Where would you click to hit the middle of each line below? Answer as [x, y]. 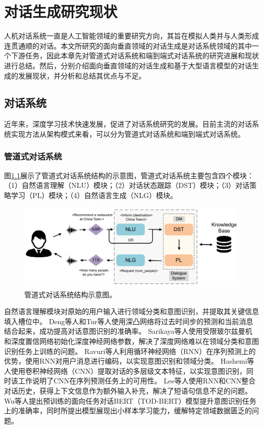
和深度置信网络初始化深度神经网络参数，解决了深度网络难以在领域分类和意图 [131, 341]
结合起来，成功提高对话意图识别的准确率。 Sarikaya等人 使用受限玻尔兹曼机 [128, 331]
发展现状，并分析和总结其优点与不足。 [82, 75]
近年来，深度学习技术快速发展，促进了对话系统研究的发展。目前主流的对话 [128, 124]
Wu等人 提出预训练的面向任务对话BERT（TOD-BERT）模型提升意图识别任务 [130, 400]
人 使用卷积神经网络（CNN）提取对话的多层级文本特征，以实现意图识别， [125, 370]
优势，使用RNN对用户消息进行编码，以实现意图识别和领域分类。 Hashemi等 [129, 361]
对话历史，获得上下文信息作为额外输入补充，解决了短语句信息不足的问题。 [128, 390]
